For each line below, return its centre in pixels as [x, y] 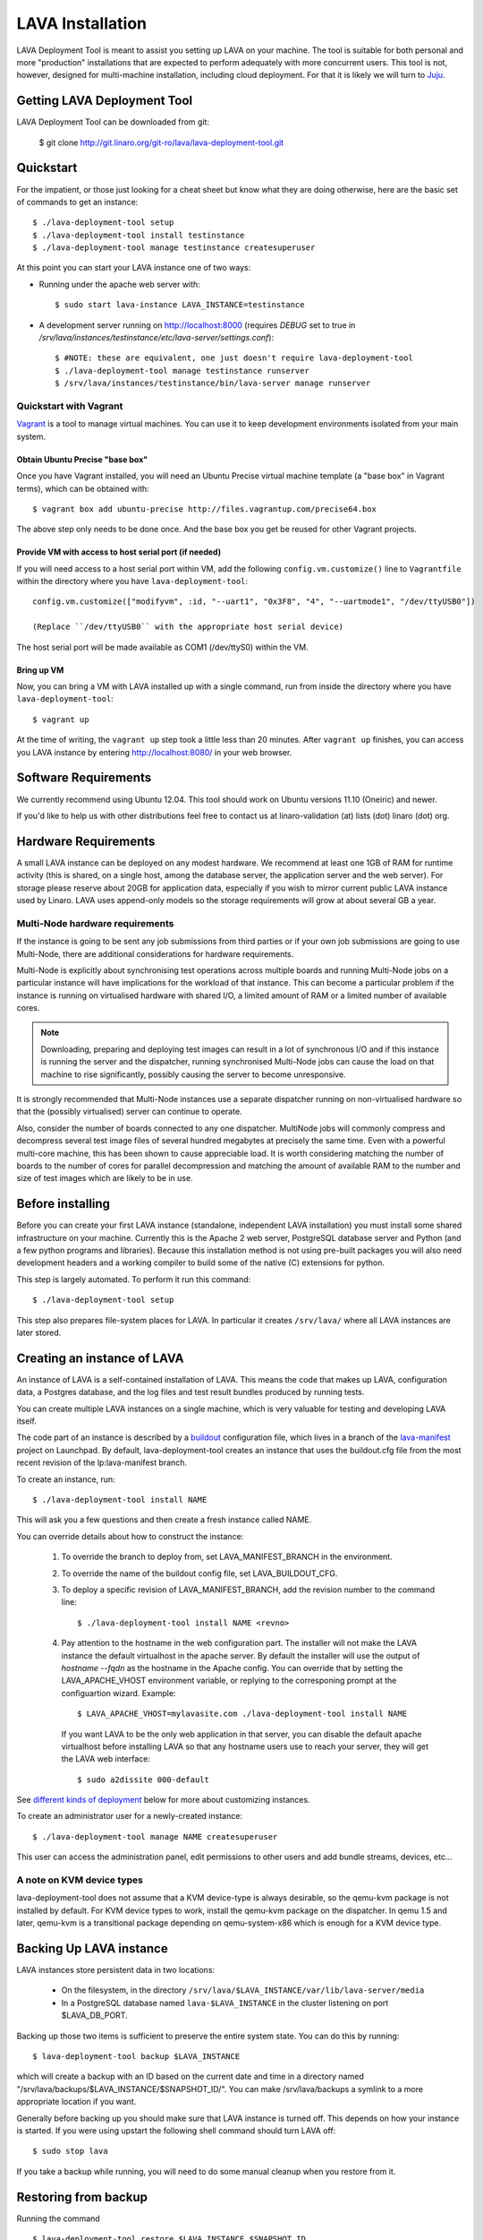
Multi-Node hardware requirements [95, 923]
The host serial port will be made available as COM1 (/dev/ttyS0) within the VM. [162, 647]
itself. [27, 1421]
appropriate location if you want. [76, 2102]
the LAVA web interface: [106, 1759]
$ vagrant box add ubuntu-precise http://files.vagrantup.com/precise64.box [205, 509]
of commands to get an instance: [77, 202]
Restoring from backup [82, 2197]
